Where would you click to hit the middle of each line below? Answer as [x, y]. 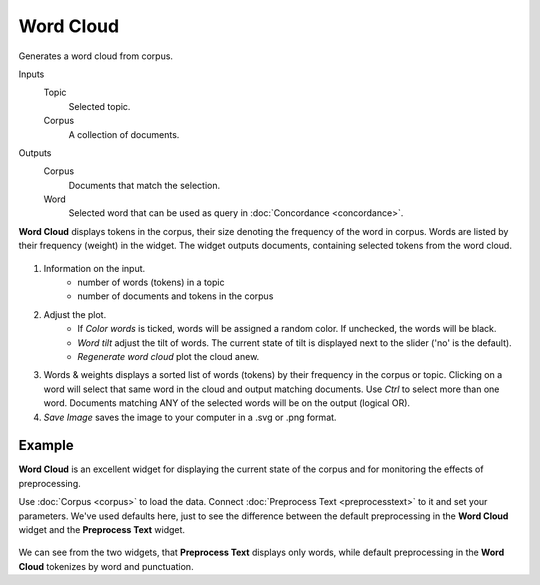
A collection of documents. [124, 134]
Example [46, 445]
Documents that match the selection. [144, 185]
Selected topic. [99, 106]
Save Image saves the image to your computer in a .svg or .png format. [190, 417]
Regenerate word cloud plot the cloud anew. [168, 356]
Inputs [31, 74]
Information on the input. [94, 268]
